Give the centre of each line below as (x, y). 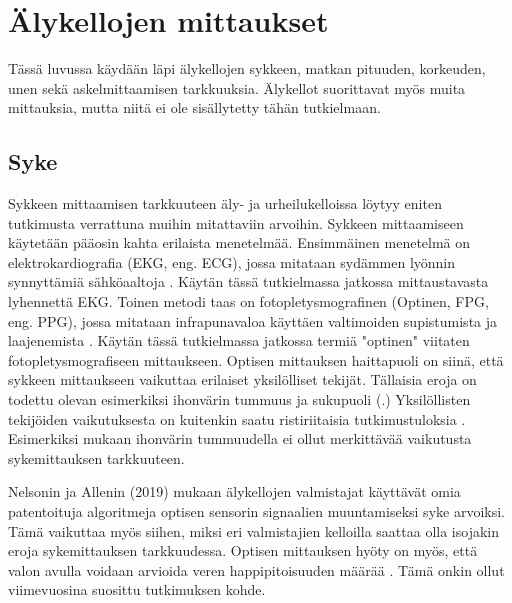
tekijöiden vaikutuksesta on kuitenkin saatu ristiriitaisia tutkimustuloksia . (237, 418)
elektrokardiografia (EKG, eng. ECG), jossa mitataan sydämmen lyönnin (232, 261)
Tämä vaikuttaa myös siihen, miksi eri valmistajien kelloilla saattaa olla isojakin (253, 530)
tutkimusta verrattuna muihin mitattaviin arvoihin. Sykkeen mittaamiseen (236, 222)
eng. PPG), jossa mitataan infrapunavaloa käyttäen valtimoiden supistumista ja (253, 320)
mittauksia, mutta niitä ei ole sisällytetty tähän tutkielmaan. (194, 107)
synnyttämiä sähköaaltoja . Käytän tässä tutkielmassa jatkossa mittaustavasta (248, 281)
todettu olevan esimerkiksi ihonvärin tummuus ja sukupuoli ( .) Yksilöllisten (239, 399)
